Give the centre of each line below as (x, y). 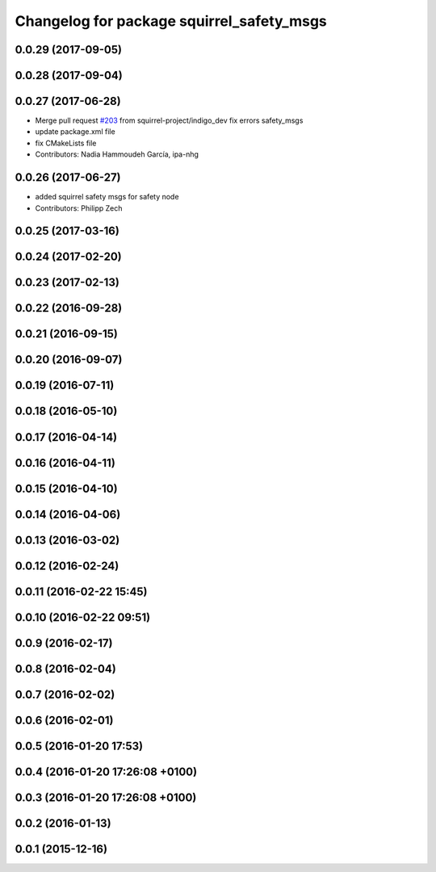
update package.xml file (75, 132)
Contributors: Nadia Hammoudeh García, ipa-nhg (117, 154)
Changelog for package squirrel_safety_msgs (171, 21)
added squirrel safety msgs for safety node (107, 197)
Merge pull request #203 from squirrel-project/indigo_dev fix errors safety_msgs (169, 120)
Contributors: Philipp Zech (79, 208)
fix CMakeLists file (66, 143)
